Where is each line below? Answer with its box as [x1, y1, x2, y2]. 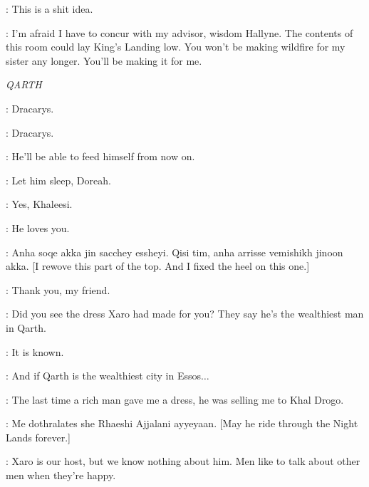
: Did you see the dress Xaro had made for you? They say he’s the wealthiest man [6, 306, 364, 321]
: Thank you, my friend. [6, 282, 110, 297]
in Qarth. [6, 320, 46, 335]
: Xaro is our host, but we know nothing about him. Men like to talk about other [6, 454, 360, 468]
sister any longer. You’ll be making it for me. [6, 53, 202, 68]
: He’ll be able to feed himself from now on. [6, 149, 195, 164]
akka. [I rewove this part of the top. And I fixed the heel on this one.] [6, 258, 310, 273]
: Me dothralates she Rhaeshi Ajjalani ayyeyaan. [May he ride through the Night [6, 416, 358, 431]
